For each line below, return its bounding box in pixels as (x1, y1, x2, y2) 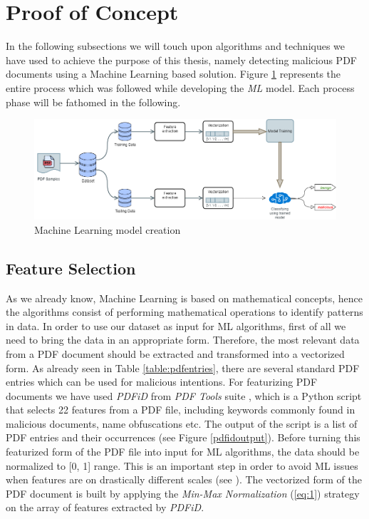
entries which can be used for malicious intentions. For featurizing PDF (6, 374, 318, 389)
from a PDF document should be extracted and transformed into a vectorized (6, 346, 345, 361)
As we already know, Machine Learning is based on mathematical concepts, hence (6, 290, 363, 305)
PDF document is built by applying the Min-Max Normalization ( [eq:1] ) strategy (6, 485, 360, 500)
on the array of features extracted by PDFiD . (6, 500, 204, 515)
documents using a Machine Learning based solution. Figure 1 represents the (6, 66, 341, 81)
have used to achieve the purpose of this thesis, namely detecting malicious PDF (6, 52, 357, 67)
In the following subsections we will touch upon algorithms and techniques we (6, 38, 345, 53)
